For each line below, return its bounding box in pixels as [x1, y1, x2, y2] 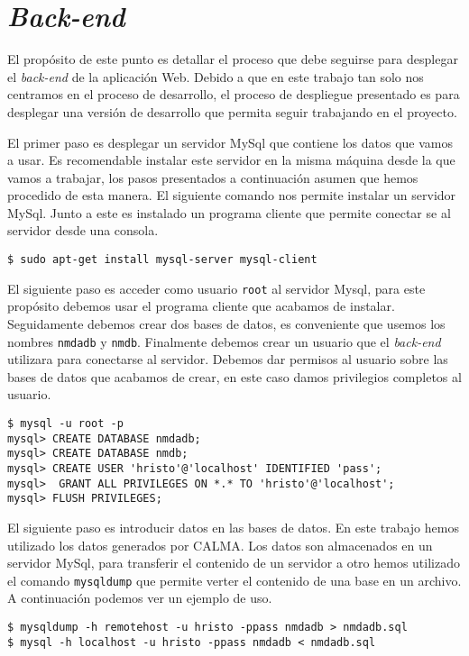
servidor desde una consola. [7, 221, 159, 240]
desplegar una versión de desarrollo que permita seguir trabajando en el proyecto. [7, 102, 457, 121]
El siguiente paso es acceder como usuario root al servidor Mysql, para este [7, 278, 426, 297]
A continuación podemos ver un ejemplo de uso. [7, 588, 272, 607]
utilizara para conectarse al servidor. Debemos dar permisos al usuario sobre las [7, 350, 448, 369]
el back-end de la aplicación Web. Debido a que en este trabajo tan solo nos [7, 67, 424, 86]
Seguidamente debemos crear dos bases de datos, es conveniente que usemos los [7, 314, 446, 333]
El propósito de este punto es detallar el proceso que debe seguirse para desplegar [7, 50, 458, 68]
